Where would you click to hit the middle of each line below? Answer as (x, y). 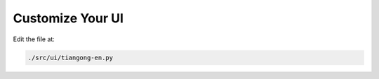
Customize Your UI (68, 18)
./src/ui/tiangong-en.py (71, 57)
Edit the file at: (34, 39)
